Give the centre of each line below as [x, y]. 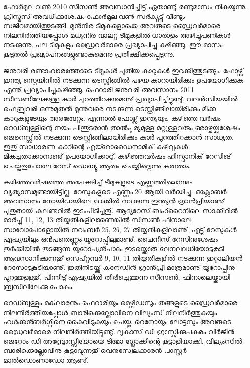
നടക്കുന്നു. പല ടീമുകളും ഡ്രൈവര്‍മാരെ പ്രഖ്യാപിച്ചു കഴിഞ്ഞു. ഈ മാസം [113, 44]
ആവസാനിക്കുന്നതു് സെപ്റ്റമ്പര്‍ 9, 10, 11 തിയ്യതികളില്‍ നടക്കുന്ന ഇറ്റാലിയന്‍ [123, 258]
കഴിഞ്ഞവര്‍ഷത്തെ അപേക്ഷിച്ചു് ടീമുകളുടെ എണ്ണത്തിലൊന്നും [98, 182]
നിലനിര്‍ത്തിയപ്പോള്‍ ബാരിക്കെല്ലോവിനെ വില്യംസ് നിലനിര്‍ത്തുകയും [110, 312]
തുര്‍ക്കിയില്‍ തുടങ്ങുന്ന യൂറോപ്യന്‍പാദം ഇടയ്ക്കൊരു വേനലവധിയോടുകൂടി [114, 248]
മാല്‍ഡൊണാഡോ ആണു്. [46, 360]
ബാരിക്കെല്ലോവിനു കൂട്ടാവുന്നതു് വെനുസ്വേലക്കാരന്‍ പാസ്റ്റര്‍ [95, 350]
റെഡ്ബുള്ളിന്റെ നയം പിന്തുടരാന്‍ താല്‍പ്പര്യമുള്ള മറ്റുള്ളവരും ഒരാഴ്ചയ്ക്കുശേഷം [122, 127]
